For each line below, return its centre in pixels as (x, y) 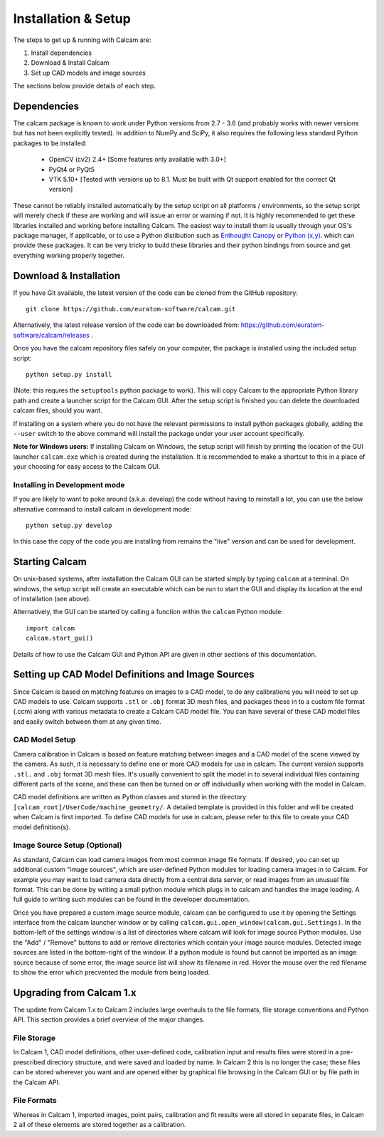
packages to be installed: (50, 143)
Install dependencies (62, 53)
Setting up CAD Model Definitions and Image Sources (134, 674)
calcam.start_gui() (60, 638)
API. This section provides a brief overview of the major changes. (109, 1019)
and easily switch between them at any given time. (87, 721)
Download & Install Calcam (70, 63)
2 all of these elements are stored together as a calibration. (100, 1125)
